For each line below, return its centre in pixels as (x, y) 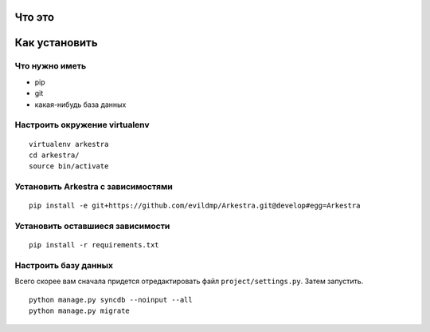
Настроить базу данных (64, 265)
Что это (35, 17)
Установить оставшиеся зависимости (92, 226)
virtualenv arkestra (69, 144)
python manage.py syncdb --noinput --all (111, 300)
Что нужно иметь (51, 66)
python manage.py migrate (80, 311)
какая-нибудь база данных (80, 105)
